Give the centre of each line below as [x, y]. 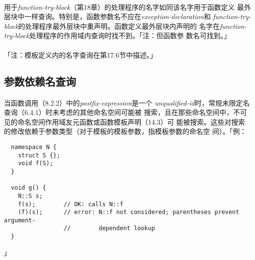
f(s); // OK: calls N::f [71, 204]
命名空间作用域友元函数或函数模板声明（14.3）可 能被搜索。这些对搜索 [131, 121]
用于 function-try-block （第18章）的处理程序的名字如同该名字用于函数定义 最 [124, 7]
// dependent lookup [109, 228]
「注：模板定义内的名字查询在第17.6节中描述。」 [80, 54]
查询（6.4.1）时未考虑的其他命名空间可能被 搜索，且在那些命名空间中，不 [122, 112]
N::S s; [30, 196]
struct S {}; [39, 155]
